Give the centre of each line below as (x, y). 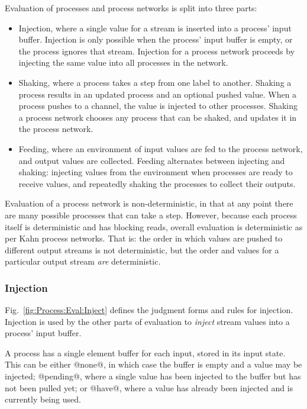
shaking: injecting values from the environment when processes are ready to (156, 172)
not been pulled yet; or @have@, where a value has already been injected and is (149, 387)
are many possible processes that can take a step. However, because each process (151, 215)
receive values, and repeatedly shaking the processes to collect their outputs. (157, 183)
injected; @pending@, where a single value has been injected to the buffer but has (153, 376)
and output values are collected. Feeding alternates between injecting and (152, 160)
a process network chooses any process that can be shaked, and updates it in (158, 117)
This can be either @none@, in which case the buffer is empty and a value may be (153, 364)
